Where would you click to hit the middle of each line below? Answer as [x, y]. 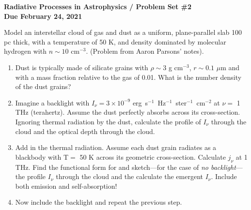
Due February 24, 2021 [43, 16]
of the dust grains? [43, 86]
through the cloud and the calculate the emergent [129, 176]
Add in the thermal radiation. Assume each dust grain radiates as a [116, 147]
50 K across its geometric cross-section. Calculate [153, 157]
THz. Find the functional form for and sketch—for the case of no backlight [125, 167]
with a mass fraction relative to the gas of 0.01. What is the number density [128, 77]
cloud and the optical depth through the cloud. [85, 131]
